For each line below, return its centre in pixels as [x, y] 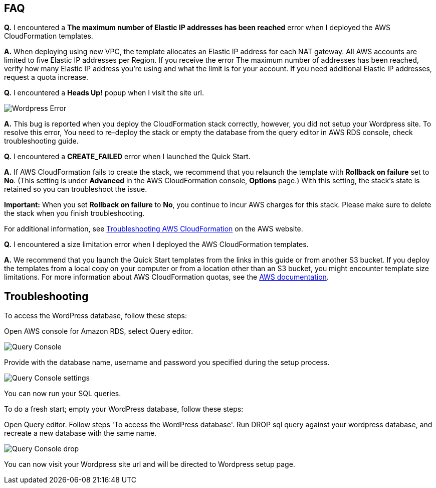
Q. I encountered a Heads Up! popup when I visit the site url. [104, 93]
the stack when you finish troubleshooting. [74, 213]
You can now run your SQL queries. [63, 394]
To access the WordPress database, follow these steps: [95, 316]
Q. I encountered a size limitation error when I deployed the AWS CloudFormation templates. [156, 245]
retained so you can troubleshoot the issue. [76, 189]
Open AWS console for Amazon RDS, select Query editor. [98, 331]
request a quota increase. [46, 77]
